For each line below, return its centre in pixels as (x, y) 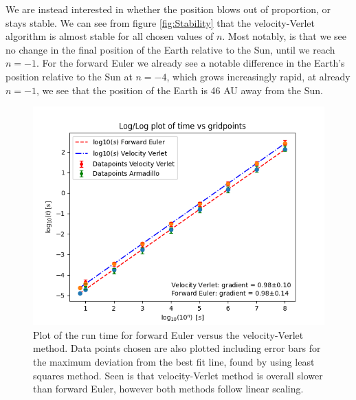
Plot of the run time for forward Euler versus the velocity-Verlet (168, 334)
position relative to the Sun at (69, 76)
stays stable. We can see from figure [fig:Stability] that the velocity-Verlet (160, 22)
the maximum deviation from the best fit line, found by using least (174, 361)
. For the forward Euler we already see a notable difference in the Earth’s (190, 63)
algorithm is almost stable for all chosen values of (110, 36)
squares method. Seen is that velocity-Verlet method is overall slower (178, 375)
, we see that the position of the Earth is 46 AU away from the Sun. (179, 90)
